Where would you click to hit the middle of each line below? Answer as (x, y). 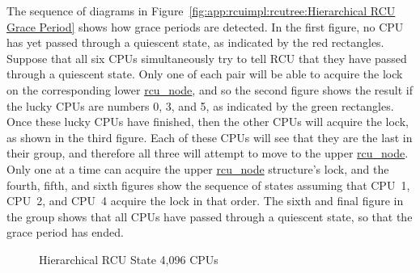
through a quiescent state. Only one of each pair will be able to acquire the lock (205, 74)
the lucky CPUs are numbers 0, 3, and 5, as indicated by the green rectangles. (200, 105)
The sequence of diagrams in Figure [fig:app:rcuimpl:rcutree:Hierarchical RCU (201, 10)
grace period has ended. (65, 232)
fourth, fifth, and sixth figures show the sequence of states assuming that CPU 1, (208, 185)
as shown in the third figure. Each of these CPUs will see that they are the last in (210, 137)
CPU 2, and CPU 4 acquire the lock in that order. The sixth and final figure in (205, 201)
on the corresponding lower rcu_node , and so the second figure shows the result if (210, 89)
